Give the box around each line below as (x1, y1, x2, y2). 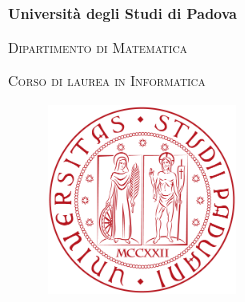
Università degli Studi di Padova (8, 3, 237, 23)
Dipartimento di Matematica (8, 36, 188, 57)
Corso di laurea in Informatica (8, 70, 206, 91)
